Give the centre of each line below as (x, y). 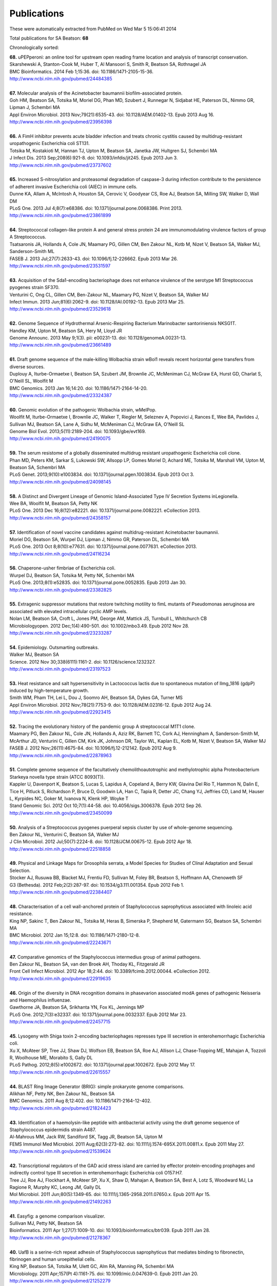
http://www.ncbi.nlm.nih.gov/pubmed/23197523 (60, 669)
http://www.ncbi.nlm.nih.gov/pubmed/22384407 (61, 892)
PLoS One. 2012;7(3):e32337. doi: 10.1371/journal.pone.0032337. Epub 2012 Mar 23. (98, 1014)
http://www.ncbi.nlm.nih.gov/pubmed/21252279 (60, 1281)
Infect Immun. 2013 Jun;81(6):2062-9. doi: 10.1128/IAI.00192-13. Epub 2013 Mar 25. (97, 302)
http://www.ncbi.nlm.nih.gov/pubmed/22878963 (61, 755)
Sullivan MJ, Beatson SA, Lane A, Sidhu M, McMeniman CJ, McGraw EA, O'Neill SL (97, 424)
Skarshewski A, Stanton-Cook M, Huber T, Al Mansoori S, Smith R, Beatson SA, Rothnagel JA (108, 64)
